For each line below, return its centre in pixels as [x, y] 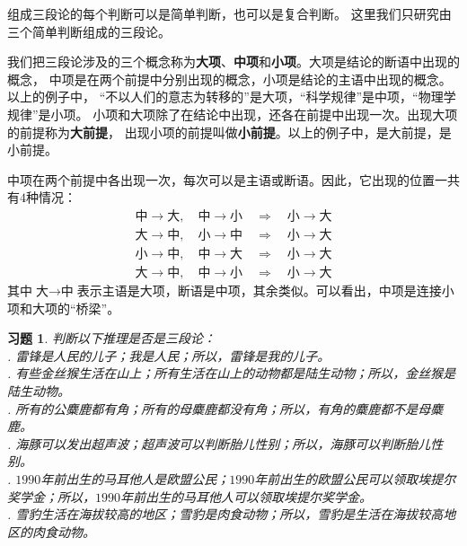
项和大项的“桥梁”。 [64, 308]
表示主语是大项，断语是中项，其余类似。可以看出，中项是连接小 [265, 291]
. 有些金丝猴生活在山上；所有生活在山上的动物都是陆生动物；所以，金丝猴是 [232, 373]
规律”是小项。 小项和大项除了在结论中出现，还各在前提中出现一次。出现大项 [233, 114]
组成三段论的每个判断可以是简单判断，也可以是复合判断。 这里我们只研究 [223, 13]
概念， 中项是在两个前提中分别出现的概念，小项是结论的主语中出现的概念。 [229, 79]
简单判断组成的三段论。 [101, 31]
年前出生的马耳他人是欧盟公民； [135, 479]
